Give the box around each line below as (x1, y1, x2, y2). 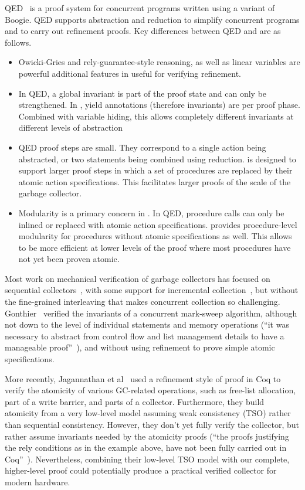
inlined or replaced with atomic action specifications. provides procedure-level (18, 218, 297, 230)
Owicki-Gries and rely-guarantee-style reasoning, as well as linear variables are (18, 56, 300, 68)
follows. (5, 36, 32, 48)
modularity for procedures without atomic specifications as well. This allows (18, 230, 292, 242)
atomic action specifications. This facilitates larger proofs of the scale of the (18, 175, 291, 188)
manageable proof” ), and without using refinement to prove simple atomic (5, 341, 275, 353)
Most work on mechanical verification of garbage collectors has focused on (5, 272, 270, 284)
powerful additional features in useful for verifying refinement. (18, 67, 241, 79)
